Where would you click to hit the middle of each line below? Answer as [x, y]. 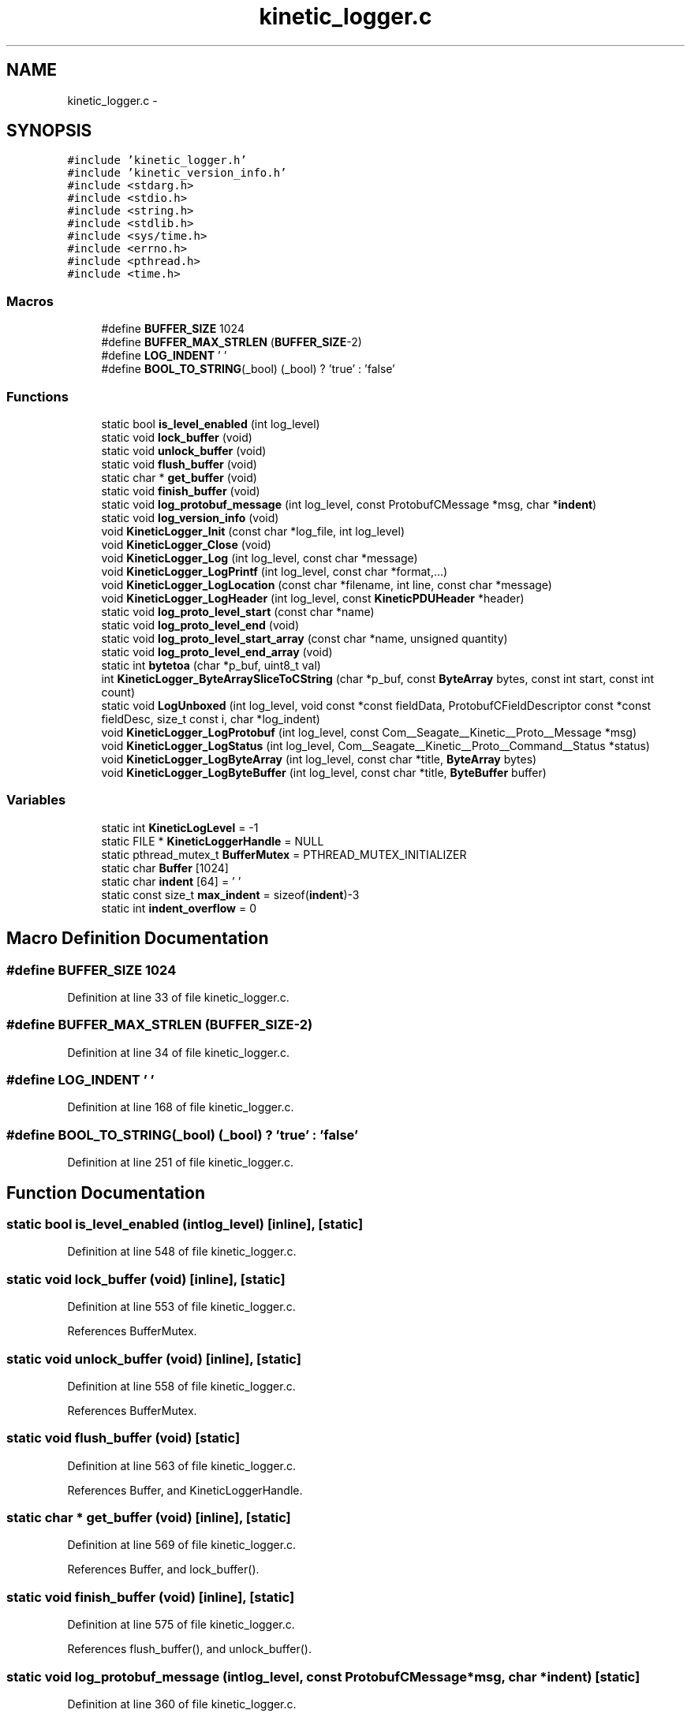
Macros [30, 301]
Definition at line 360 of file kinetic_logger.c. [182, 1704]
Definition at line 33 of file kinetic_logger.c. [178, 997]
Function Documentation [106, 1193]
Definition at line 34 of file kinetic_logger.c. [179, 1052]
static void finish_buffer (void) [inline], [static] [151, 1597]
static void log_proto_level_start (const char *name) [238, 611]
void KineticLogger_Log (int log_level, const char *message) [260, 558]
